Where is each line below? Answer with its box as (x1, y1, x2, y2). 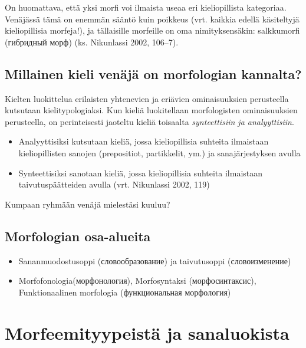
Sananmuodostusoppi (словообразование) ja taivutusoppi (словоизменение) (18, 254, 291, 267)
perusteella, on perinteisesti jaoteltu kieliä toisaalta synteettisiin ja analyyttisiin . (5, 115, 294, 127)
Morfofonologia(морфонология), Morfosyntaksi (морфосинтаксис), (18, 274, 256, 287)
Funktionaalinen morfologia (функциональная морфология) (18, 285, 231, 298)
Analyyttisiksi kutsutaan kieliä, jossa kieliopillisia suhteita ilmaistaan (18, 135, 269, 147)
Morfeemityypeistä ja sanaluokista (5, 320, 289, 344)
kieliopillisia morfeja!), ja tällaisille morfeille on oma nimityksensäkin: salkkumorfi (5, 24, 300, 37)
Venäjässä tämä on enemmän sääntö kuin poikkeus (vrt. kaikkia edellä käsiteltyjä (5, 12, 300, 25)
